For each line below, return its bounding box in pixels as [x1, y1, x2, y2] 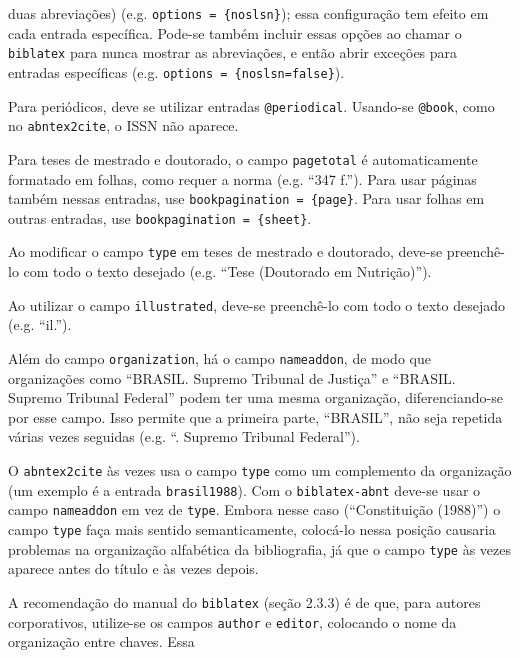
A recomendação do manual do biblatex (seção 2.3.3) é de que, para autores [8, 591, 481, 612]
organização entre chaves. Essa [8, 631, 195, 652]
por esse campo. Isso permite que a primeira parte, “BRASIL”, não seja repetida [8, 406, 503, 427]
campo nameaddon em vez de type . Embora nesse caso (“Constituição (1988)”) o [8, 499, 501, 520]
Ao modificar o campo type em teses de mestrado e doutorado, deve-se [8, 241, 443, 262]
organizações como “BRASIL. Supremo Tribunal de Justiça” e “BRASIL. [8, 367, 456, 388]
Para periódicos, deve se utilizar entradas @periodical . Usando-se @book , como [8, 95, 495, 116]
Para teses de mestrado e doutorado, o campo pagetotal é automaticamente [8, 148, 478, 169]
